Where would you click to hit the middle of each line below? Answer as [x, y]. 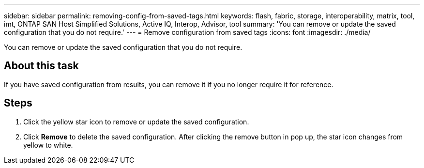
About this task [41, 66]
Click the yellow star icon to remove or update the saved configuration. [136, 122]
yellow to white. [48, 145]
